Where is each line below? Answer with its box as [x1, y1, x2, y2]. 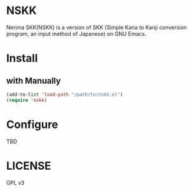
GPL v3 [6, 179, 25, 186]
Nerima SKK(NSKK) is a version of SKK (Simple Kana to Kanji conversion [6, 24, 188, 31]
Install [6, 52, 38, 65]
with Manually [6, 75, 61, 85]
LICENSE [6, 159, 51, 173]
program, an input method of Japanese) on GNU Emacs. [6, 30, 146, 37]
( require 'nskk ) [6, 97, 47, 103]
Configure [6, 118, 59, 131]
